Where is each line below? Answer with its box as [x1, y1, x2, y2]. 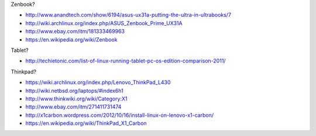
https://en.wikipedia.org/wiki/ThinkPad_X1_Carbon [25, 120, 147, 127]
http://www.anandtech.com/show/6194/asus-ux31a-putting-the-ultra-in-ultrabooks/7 [25, 12, 231, 19]
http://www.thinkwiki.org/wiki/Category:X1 [25, 95, 128, 102]
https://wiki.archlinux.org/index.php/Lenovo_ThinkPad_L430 [25, 79, 171, 86]
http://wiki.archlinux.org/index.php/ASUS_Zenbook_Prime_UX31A [25, 19, 183, 26]
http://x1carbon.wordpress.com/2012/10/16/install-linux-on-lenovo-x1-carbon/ [25, 111, 214, 118]
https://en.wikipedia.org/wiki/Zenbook [25, 36, 118, 43]
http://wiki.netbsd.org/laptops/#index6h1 [25, 87, 124, 94]
